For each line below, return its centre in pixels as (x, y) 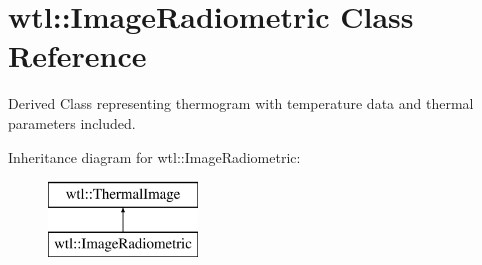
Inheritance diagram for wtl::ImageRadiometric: (154, 156)
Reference (77, 55)
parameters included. (72, 122)
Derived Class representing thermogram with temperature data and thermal (241, 103)
